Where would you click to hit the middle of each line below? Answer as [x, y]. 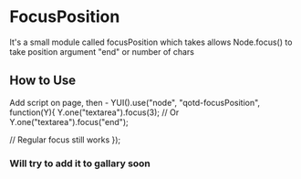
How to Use [43, 81]
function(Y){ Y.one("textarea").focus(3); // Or [94, 112]
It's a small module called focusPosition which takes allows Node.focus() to [151, 42]
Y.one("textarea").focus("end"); [69, 121]
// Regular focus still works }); [65, 140]
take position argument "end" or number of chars [102, 51]
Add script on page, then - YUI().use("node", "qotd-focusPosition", [135, 102]
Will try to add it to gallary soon [80, 163]
